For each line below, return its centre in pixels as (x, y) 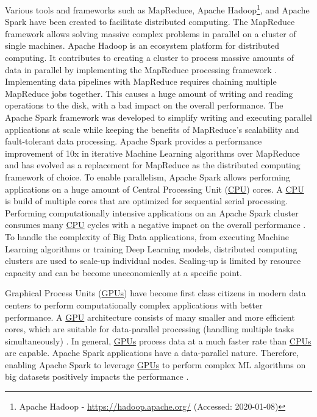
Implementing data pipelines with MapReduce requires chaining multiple (141, 81)
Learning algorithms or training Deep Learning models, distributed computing (151, 248)
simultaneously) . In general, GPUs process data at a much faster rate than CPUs (158, 340)
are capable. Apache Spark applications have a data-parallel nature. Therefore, (152, 353)
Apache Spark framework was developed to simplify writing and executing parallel (158, 117)
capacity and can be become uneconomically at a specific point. (123, 272)
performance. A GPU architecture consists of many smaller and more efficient (150, 317)
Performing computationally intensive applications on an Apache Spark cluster (152, 212)
